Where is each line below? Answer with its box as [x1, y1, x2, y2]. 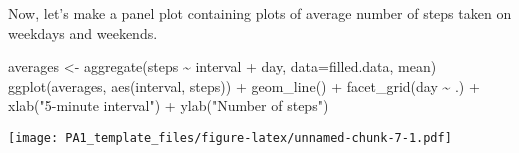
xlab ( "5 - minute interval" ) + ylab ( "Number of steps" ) [8, 95, 329, 116]
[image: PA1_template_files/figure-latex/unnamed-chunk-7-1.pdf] [8, 130, 452, 145]
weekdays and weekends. [8, 22, 158, 43]
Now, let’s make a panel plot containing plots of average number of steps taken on [8, 3, 512, 23]
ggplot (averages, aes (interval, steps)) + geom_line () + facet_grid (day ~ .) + [8, 75, 480, 96]
